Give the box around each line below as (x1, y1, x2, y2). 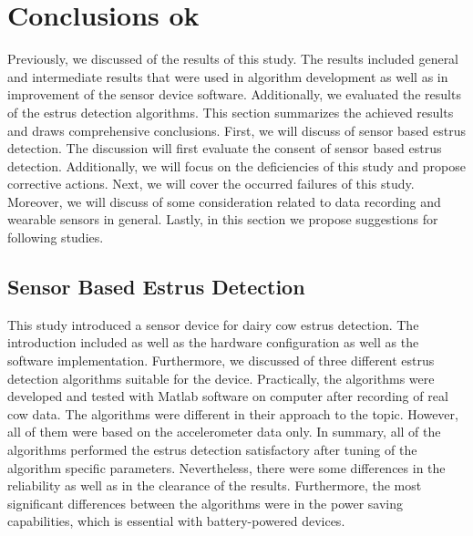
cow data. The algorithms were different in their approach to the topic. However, (7, 404, 458, 423)
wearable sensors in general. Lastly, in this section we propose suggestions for (7, 210, 438, 229)
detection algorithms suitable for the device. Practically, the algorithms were (7, 368, 435, 387)
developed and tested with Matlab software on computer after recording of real (7, 387, 448, 406)
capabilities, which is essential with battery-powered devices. (7, 511, 345, 531)
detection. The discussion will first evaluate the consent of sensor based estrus (7, 139, 442, 158)
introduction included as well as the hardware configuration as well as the (7, 333, 419, 352)
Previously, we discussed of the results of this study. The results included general (7, 49, 459, 68)
